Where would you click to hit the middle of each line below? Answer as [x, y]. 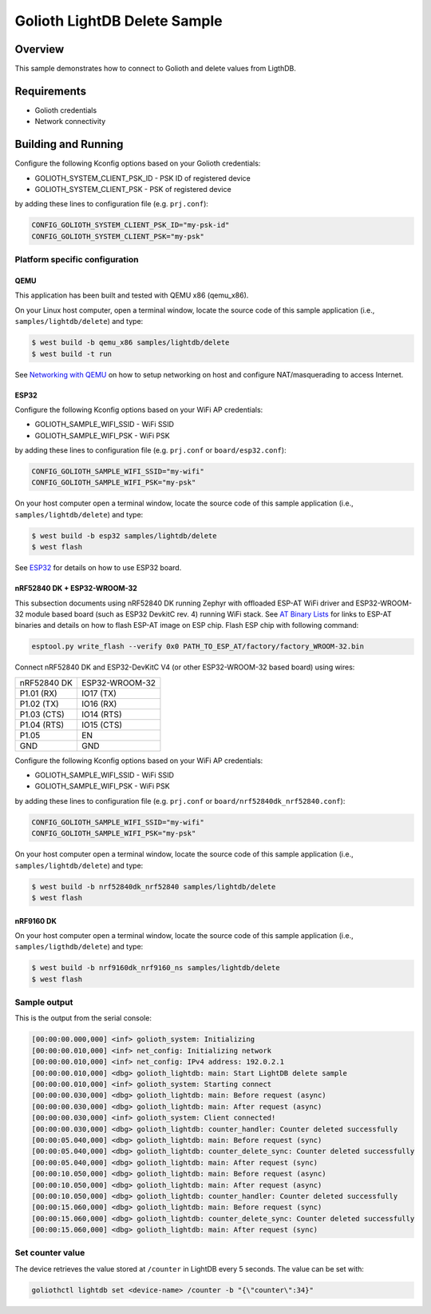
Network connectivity [70, 122]
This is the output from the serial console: [83, 1018]
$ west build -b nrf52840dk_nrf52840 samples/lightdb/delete [154, 887]
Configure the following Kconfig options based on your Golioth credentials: [138, 163]
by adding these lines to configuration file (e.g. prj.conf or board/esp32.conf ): [150, 450]
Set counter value [50, 1253]
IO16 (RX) [99, 704]
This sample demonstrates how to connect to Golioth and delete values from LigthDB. [156, 69]
